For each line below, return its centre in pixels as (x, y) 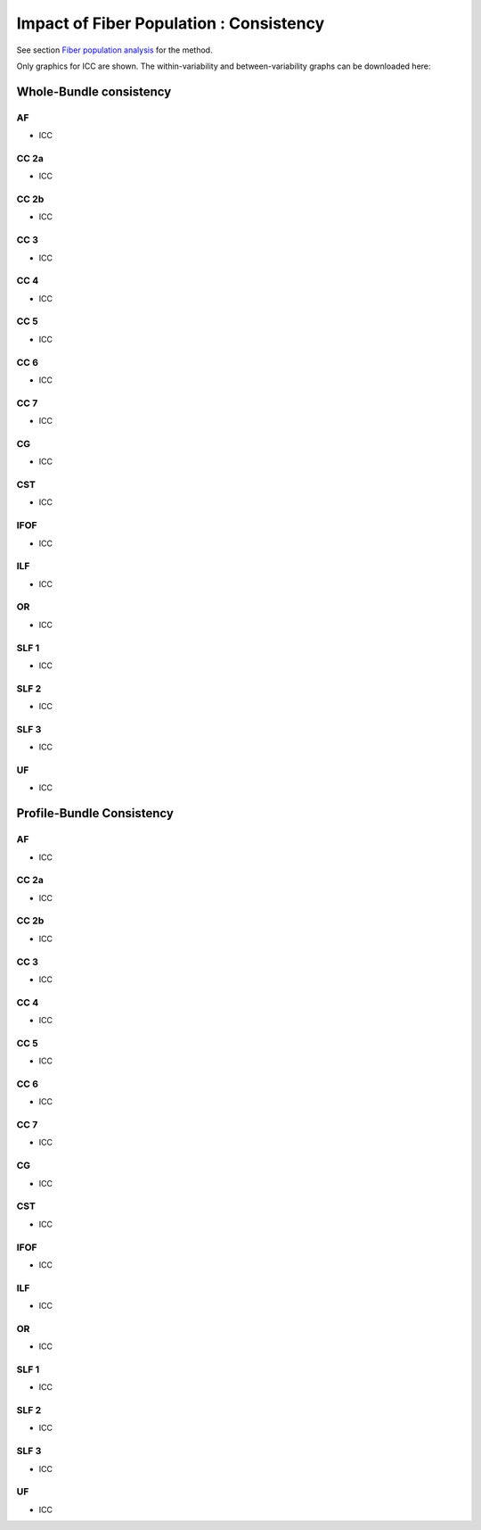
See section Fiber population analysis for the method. (114, 50)
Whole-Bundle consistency (94, 91)
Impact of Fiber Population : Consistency (171, 23)
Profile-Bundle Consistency (95, 813)
